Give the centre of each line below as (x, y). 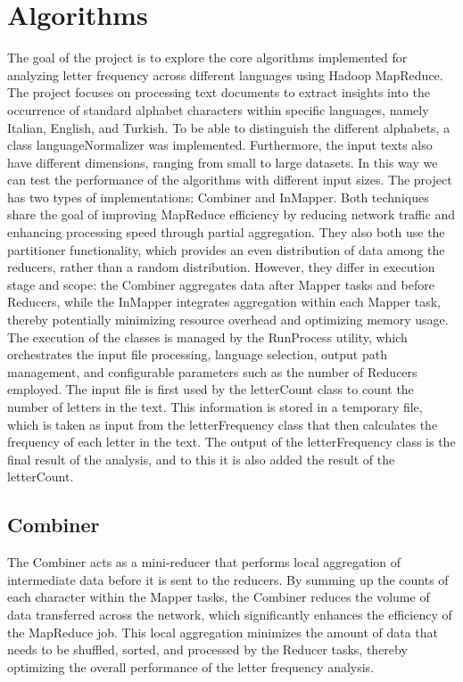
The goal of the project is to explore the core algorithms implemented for (207, 58)
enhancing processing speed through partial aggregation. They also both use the (226, 232)
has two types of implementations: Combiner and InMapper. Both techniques (218, 197)
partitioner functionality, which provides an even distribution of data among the (226, 249)
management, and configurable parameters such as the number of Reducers (212, 371)
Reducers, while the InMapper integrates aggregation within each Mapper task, (224, 302)
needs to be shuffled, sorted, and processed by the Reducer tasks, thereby (207, 649)
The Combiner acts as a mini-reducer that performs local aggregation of (204, 562)
